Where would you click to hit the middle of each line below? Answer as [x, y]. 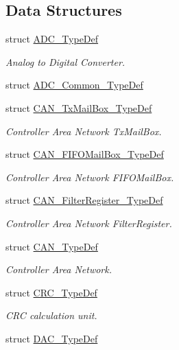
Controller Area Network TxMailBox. [84, 131]
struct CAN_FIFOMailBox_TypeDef [85, 154]
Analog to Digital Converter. [65, 61]
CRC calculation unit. [51, 315]
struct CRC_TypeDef [51, 292]
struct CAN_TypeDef [52, 246]
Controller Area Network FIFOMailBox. [90, 177]
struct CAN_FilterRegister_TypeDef [84, 200]
